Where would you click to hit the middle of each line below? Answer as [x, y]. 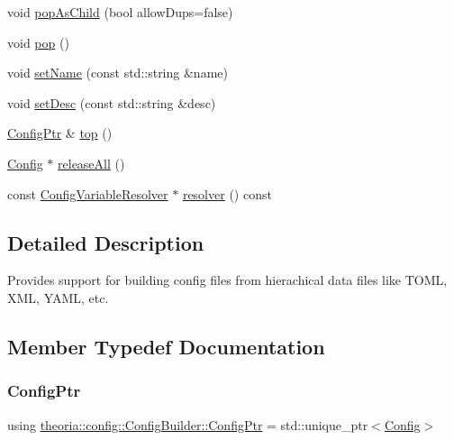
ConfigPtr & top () [60, 133]
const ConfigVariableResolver [88, 193]
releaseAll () [91, 163]
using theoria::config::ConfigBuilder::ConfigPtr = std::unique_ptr [188, 424]
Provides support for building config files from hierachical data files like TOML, [227, 280]
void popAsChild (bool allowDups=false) [120, 12]
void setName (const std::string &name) [118, 73]
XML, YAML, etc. [58, 297]
